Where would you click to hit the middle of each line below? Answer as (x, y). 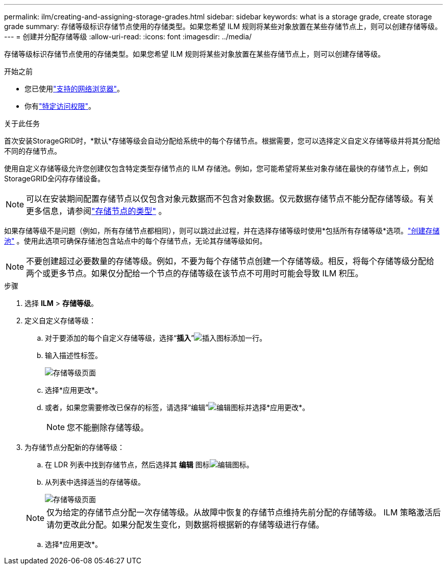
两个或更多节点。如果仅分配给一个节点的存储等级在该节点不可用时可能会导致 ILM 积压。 (195, 273)
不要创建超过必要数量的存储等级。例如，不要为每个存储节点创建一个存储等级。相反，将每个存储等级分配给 (230, 261)
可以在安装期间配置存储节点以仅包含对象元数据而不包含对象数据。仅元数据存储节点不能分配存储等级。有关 (230, 199)
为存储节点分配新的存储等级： (74, 447)
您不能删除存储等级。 (108, 428)
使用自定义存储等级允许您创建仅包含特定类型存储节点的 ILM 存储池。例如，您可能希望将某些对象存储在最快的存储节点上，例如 (216, 168)
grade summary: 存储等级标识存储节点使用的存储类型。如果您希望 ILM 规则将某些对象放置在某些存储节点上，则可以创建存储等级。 (223, 26)
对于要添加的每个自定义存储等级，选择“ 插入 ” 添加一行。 (156, 338)
